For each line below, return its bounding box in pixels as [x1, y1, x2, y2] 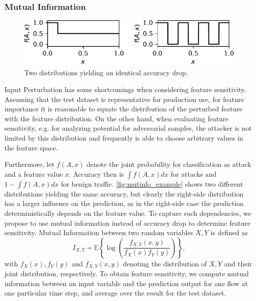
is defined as [210, 227, 248, 238]
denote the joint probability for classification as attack [87, 159, 252, 169]
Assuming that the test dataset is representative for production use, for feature [4, 94, 244, 104]
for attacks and [170, 168, 217, 179]
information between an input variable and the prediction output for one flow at [4, 278, 248, 288]
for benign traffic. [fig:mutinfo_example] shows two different [61, 178, 243, 189]
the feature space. [4, 142, 58, 152]
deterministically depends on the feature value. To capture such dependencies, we [4, 207, 252, 218]
